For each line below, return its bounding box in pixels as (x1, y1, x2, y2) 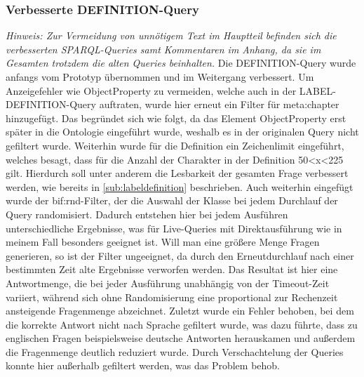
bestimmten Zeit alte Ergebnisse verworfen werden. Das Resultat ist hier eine (6, 262, 338, 277)
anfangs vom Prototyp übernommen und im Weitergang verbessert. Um (6, 70, 314, 84)
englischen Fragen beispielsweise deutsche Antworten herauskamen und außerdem (6, 331, 356, 345)
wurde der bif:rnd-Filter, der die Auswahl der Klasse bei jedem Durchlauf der (6, 193, 338, 208)
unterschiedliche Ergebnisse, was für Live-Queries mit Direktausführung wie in (6, 220, 342, 235)
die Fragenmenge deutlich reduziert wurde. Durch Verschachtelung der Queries (6, 344, 344, 359)
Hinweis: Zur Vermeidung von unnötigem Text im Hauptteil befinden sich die (6, 28, 337, 43)
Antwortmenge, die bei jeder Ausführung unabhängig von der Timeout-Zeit (6, 275, 330, 290)
